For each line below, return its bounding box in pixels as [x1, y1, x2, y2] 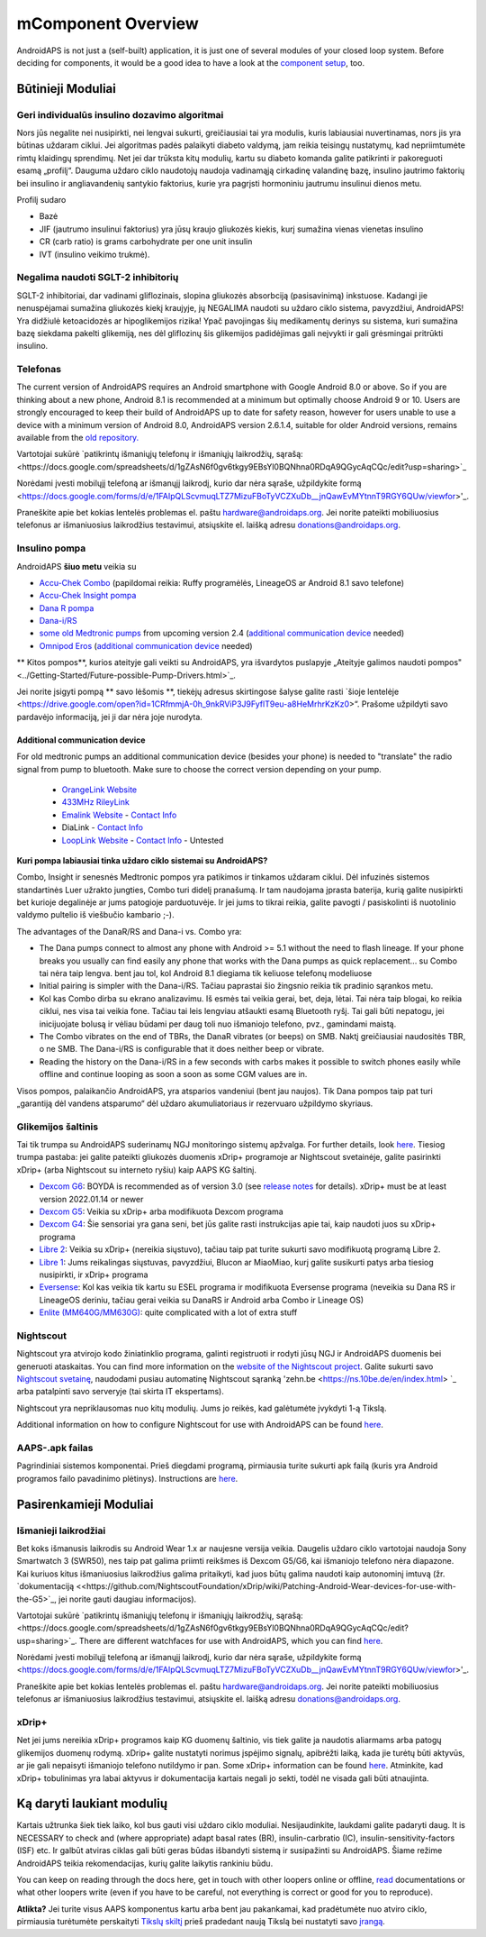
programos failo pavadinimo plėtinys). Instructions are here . [16, 1473, 238, 1484]
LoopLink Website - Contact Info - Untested [61, 835, 224, 845]
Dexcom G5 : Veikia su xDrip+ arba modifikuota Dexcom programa [39, 1206, 283, 1217]
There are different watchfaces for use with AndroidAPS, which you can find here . [78, 1635, 383, 1646]
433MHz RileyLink [61, 797, 130, 808]
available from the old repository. [16, 433, 139, 443]
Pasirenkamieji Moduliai [16, 1496, 154, 1512]
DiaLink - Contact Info [61, 822, 144, 833]
